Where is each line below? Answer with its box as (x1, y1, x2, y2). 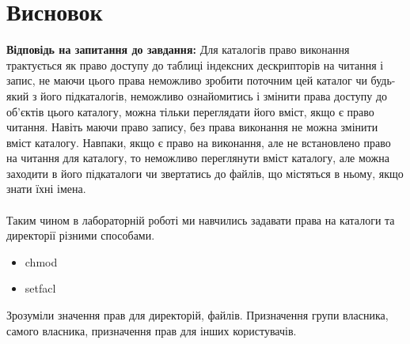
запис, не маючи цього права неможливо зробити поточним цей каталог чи (6, 72, 367, 89)
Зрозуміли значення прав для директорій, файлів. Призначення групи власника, (6, 307, 389, 323)
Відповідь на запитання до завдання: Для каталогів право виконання (6, 41, 350, 58)
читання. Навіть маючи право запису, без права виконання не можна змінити (6, 119, 378, 135)
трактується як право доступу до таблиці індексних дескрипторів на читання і (6, 56, 384, 73)
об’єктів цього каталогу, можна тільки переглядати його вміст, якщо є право (6, 103, 374, 119)
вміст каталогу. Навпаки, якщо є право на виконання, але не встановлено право (6, 134, 391, 150)
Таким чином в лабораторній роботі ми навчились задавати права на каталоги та (6, 211, 395, 228)
